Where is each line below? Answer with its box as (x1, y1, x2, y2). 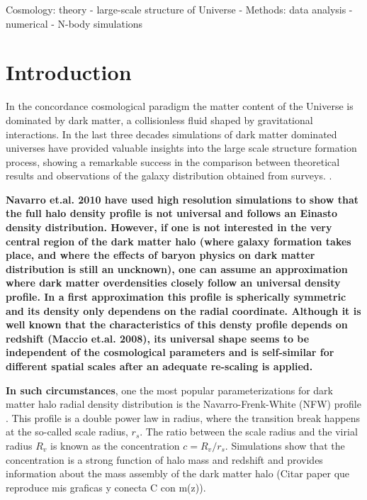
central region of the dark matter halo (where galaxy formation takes (6, 233, 351, 248)
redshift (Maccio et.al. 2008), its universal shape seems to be (6, 330, 310, 345)
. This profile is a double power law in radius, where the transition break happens (6, 410, 360, 425)
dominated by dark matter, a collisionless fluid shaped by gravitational (6, 112, 313, 127)
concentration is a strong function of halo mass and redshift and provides (6, 452, 323, 467)
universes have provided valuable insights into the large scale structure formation (6, 140, 357, 155)
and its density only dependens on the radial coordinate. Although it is (6, 303, 361, 318)
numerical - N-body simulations (6, 16, 143, 30)
